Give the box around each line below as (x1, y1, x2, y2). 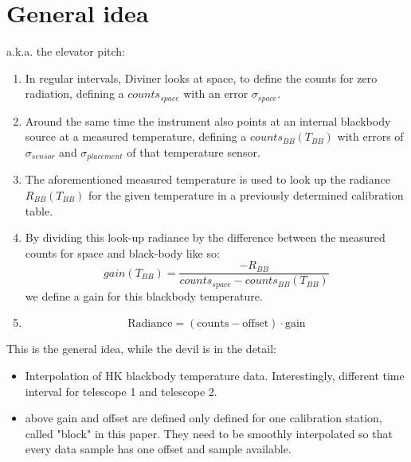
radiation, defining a (25, 85, 124, 102)
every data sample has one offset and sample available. (25, 441, 292, 457)
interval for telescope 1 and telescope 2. (25, 382, 217, 399)
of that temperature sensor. (127, 143, 260, 160)
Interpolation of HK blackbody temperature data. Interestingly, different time (25, 367, 405, 384)
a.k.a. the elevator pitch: (6, 43, 125, 60)
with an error (183, 85, 249, 102)
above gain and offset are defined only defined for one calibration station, (25, 410, 382, 426)
